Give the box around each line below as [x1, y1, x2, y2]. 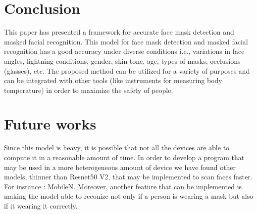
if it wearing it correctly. [4, 200, 78, 211]
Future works [4, 114, 97, 134]
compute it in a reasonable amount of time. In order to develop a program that [4, 152, 245, 162]
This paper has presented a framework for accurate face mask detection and [4, 27, 234, 37]
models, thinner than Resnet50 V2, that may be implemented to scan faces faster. [4, 171, 253, 182]
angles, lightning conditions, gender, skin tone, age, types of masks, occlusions [4, 55, 241, 66]
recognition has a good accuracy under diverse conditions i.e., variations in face [4, 46, 245, 56]
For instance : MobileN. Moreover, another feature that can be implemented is [4, 181, 242, 191]
